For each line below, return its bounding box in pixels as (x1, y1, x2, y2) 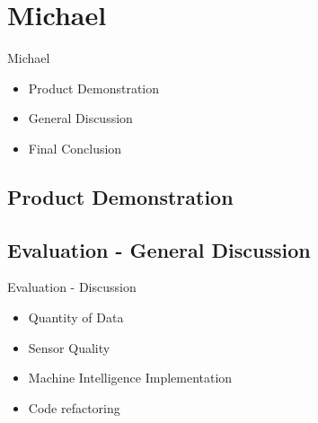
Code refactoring (28, 398, 120, 417)
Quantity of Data (28, 308, 124, 327)
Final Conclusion (28, 138, 122, 157)
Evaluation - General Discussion (7, 235, 311, 263)
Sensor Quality (28, 338, 110, 357)
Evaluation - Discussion (7, 278, 137, 296)
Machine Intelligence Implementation (28, 368, 233, 387)
